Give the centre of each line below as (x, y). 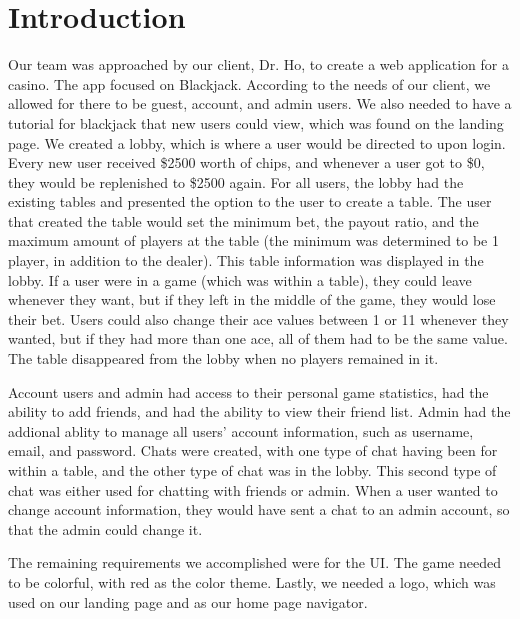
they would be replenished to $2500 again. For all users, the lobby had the (236, 181)
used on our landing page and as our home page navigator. (188, 601)
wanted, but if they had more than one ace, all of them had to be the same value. (258, 338)
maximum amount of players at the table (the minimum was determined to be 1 (253, 240)
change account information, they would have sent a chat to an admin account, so (259, 509)
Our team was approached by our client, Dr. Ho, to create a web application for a (258, 64)
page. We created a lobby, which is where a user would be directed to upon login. (257, 142)
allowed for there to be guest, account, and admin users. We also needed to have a (260, 103)
